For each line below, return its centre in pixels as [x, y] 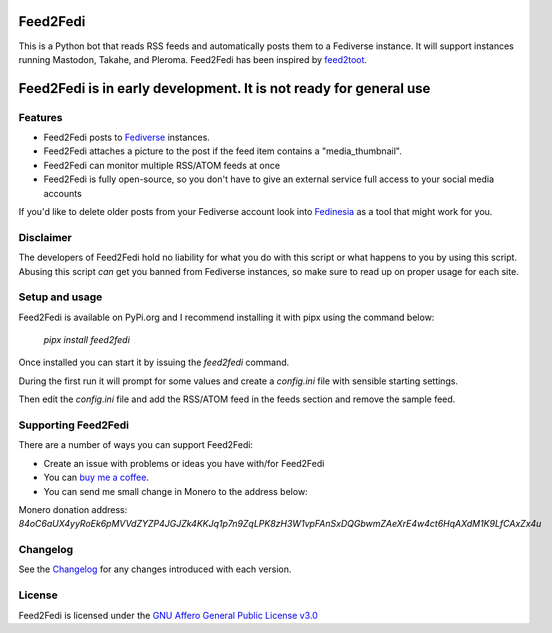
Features [40, 117]
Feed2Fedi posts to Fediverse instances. [126, 137]
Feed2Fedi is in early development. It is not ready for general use [224, 88]
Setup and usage [60, 297]
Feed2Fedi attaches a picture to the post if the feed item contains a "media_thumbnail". [222, 151]
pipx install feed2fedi [86, 340]
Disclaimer [45, 237]
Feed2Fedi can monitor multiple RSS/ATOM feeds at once [161, 165]
